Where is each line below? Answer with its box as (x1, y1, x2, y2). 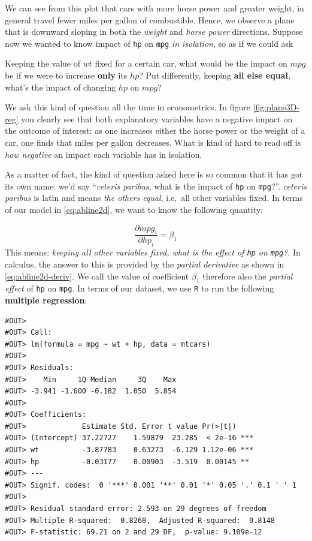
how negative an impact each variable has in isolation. (5, 148, 202, 160)
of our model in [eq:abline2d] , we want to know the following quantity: (5, 203, 263, 216)
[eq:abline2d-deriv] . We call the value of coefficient (5, 269, 189, 282)
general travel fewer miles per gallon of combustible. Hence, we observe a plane (5, 13, 295, 26)
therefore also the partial (202, 269, 293, 282)
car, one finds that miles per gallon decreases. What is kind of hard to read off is (5, 136, 301, 148)
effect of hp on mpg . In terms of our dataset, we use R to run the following (5, 282, 274, 294)
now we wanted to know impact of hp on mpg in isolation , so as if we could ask (5, 37, 293, 49)
